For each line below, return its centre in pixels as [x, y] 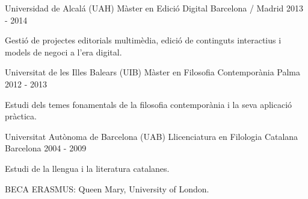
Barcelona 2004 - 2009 [46, 148]
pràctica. [21, 116]
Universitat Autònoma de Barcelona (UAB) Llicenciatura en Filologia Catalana [152, 136]
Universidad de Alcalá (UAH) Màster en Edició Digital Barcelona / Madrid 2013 [154, 8]
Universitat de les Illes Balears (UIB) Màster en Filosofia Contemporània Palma [153, 72]
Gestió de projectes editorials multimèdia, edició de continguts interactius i [143, 40]
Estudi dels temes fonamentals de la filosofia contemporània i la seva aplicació [149, 104]
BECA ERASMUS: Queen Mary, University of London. [107, 188]
